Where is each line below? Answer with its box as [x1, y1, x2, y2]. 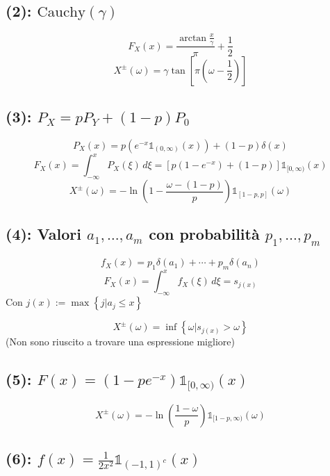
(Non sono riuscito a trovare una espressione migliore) [6, 334, 235, 349]
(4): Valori [6, 223, 81, 245]
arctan [179, 33, 207, 43]
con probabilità [149, 223, 260, 245]
